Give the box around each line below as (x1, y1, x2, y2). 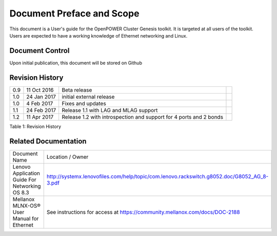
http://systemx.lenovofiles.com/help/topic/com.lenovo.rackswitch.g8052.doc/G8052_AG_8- (46, 173, 269, 180)
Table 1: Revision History (9, 123, 62, 130)
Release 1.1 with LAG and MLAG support (62, 106, 158, 114)
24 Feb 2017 (26, 106, 56, 114)
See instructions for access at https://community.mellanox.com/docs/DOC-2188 (46, 208, 241, 215)
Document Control (9, 46, 70, 55)
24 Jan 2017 (26, 93, 56, 100)
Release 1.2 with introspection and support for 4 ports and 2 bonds (62, 113, 223, 120)
